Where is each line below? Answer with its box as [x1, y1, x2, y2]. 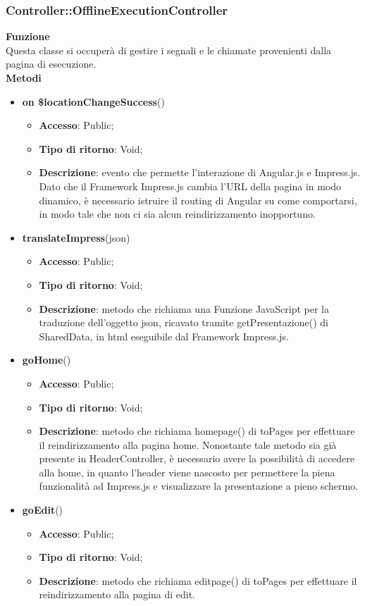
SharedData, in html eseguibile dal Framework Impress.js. [39, 328, 289, 343]
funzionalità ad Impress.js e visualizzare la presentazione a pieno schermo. [39, 478, 359, 493]
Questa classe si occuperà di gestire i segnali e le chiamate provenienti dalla [6, 42, 332, 57]
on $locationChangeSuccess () [22, 94, 165, 109]
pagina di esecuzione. [6, 56, 97, 71]
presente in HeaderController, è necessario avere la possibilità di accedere [39, 451, 355, 466]
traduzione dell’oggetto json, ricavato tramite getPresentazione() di [39, 315, 328, 330]
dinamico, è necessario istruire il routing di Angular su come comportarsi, [39, 192, 357, 207]
